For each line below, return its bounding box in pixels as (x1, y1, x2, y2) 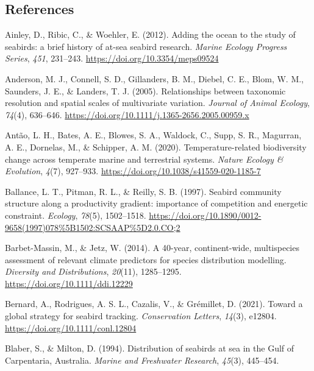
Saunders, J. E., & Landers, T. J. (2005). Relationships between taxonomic (5, 84, 286, 97)
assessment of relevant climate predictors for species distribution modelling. (5, 253, 287, 266)
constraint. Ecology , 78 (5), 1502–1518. (5, 208, 146, 221)
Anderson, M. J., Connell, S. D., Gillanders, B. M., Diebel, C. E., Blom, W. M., (5, 72, 304, 85)
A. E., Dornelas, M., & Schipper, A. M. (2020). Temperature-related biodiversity (5, 140, 307, 153)
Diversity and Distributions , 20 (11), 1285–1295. (5, 265, 182, 278)
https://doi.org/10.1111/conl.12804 (5, 321, 137, 334)
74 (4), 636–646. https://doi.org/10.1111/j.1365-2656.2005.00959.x (5, 108, 249, 121)
